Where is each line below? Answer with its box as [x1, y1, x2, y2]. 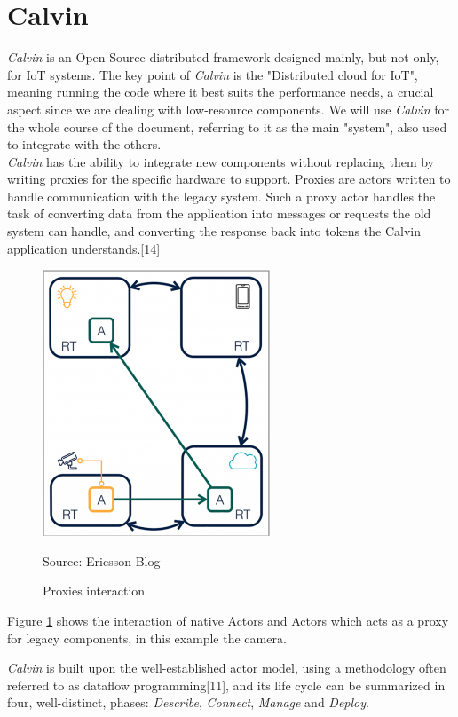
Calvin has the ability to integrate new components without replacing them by [7, 152, 434, 170]
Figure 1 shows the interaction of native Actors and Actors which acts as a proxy [7, 611, 449, 630]
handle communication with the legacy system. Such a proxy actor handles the [7, 186, 436, 205]
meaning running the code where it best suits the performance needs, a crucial [7, 83, 434, 101]
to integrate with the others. [7, 135, 162, 154]
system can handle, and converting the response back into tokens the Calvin [7, 222, 421, 240]
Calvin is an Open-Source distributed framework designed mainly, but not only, [7, 48, 439, 67]
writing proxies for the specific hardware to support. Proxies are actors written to [7, 169, 451, 188]
